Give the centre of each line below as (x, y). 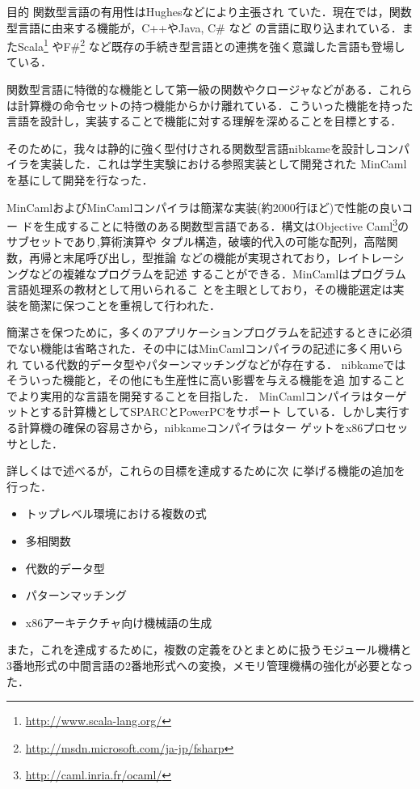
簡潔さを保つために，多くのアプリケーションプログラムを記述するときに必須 (210, 332)
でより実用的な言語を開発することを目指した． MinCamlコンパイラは (190, 395)
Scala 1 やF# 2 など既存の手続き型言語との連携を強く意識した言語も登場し (211, 45)
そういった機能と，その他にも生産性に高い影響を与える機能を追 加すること (206, 380)
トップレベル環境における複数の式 (116, 513)
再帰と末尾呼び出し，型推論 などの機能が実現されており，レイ (194, 258)
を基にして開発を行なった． (80, 180)
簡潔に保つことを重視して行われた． (124, 305)
